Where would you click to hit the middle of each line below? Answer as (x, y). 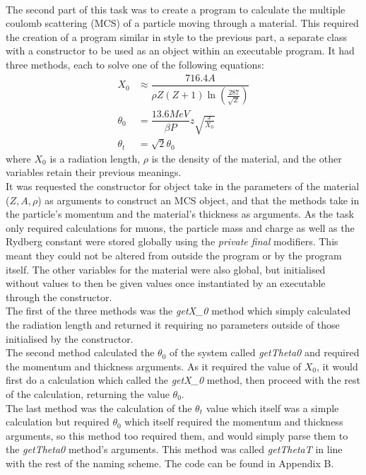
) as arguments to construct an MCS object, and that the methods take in (199, 200)
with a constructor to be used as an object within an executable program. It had (180, 51)
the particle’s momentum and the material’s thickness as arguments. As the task (180, 214)
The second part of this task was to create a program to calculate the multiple (176, 9)
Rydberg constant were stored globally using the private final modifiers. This (172, 241)
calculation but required (58, 422)
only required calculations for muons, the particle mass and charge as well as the (180, 227)
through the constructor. (59, 297)
